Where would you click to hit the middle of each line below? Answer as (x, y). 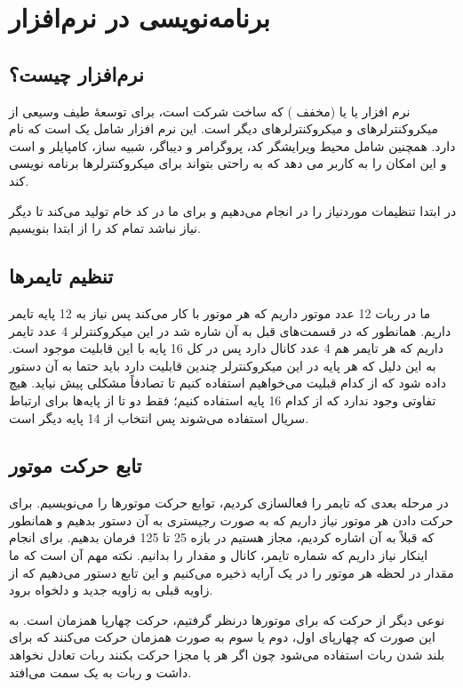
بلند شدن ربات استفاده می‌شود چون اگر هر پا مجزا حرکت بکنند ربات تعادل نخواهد (227, 655)
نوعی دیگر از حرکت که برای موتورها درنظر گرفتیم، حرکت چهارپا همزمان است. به (227, 619)
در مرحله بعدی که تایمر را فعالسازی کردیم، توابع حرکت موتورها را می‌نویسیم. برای (229, 503)
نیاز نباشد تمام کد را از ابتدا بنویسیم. (105, 228)
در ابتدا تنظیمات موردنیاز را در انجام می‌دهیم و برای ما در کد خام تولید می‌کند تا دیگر (233, 210)
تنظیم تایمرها (61, 276)
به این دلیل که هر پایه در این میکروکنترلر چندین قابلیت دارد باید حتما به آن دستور (223, 365)
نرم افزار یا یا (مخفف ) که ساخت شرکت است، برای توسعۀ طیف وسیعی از (210, 111)
